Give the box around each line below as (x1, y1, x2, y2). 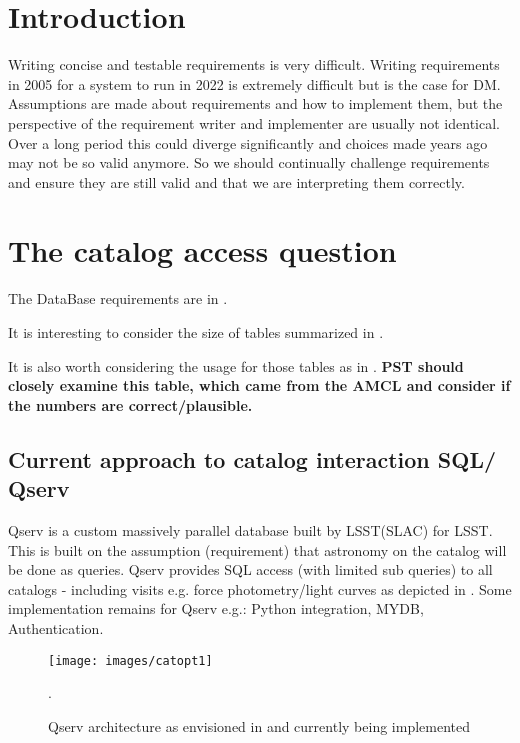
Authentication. (8, 617, 104, 638)
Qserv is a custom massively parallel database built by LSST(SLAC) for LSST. (8, 519, 493, 540)
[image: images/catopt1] (48, 653, 213, 668)
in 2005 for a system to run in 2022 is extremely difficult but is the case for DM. (8, 73, 501, 94)
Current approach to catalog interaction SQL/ (8, 443, 496, 474)
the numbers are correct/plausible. (8, 394, 253, 415)
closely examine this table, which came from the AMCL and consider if (8, 375, 511, 396)
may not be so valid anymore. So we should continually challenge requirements (8, 152, 490, 173)
